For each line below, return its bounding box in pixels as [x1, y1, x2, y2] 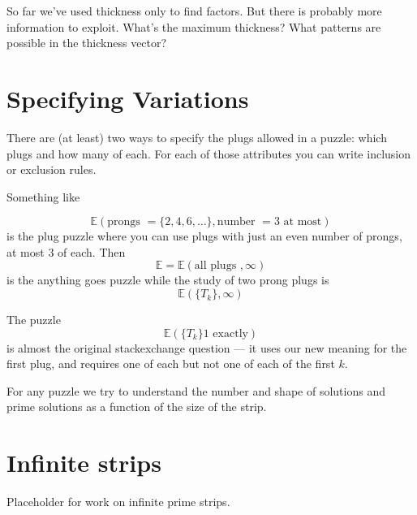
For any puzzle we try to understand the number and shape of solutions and [6, 382, 385, 399]
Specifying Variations [6, 81, 249, 115]
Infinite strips [6, 446, 161, 479]
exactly [213, 327, 248, 340]
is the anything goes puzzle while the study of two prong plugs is [6, 271, 329, 288]
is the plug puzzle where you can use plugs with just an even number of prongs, [6, 227, 402, 245]
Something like [6, 188, 80, 205]
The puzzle [6, 311, 61, 328]
